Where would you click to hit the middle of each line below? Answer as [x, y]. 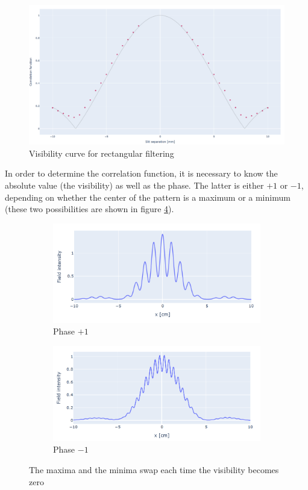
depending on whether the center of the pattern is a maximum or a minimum [148, 197]
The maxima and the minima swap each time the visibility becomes [154, 469]
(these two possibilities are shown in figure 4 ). [90, 209]
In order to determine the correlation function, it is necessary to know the [141, 173]
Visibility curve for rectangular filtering [102, 153]
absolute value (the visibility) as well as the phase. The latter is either [134, 185]
